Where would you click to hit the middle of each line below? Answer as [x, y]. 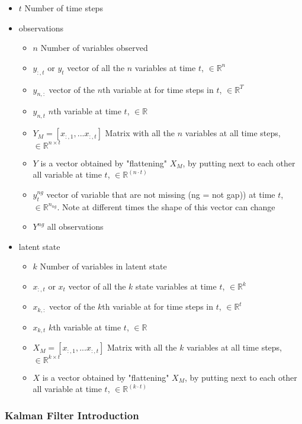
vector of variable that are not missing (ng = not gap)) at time [161, 194]
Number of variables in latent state [103, 266]
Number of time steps [64, 8]
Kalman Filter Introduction [72, 415]
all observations [75, 227]
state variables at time [176, 286]
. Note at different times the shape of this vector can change [166, 206]
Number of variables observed [94, 48]
